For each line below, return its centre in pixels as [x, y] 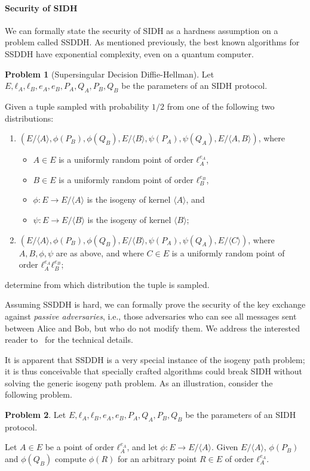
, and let [142, 447]
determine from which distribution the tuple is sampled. [107, 284]
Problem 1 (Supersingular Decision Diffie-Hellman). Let [110, 74]
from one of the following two [221, 106]
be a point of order [79, 447]
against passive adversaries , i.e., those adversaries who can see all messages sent [151, 316]
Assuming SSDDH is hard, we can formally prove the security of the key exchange [155, 304]
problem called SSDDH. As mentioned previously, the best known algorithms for [152, 42]
